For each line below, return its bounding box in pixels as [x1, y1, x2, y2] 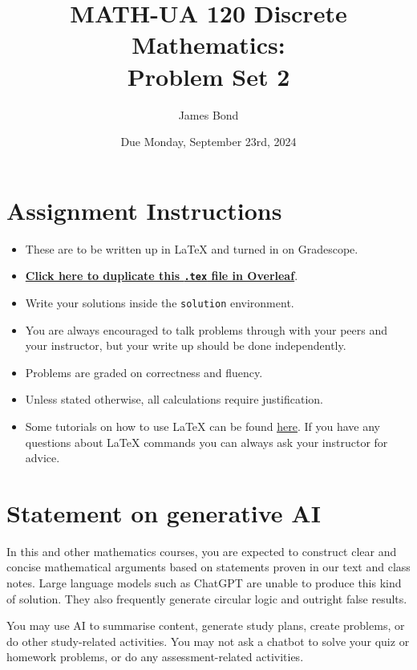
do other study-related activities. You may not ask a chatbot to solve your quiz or [6, 632, 410, 649]
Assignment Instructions [6, 193, 282, 226]
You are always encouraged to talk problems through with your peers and [25, 321, 388, 338]
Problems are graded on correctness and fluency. [25, 363, 263, 380]
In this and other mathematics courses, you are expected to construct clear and [6, 542, 397, 559]
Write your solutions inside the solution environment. [25, 294, 294, 311]
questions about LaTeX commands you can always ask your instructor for [25, 433, 388, 450]
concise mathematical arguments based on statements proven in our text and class [6, 558, 411, 575]
